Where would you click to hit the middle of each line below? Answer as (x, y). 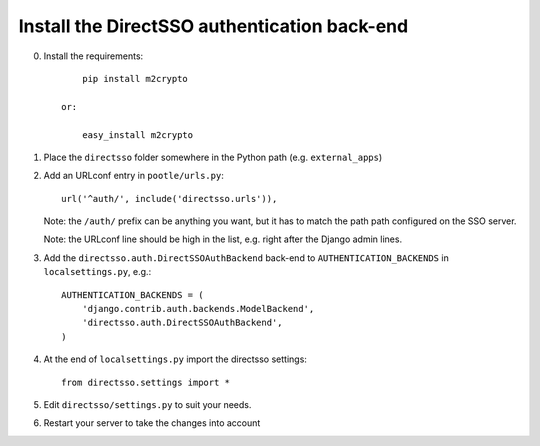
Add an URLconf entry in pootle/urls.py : (133, 176)
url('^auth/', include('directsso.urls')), (169, 198)
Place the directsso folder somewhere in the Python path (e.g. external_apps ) (213, 157)
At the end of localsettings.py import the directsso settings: (175, 359)
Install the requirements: (93, 56)
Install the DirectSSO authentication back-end (213, 26)
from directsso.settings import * (145, 382)
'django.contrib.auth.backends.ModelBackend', (198, 309)
